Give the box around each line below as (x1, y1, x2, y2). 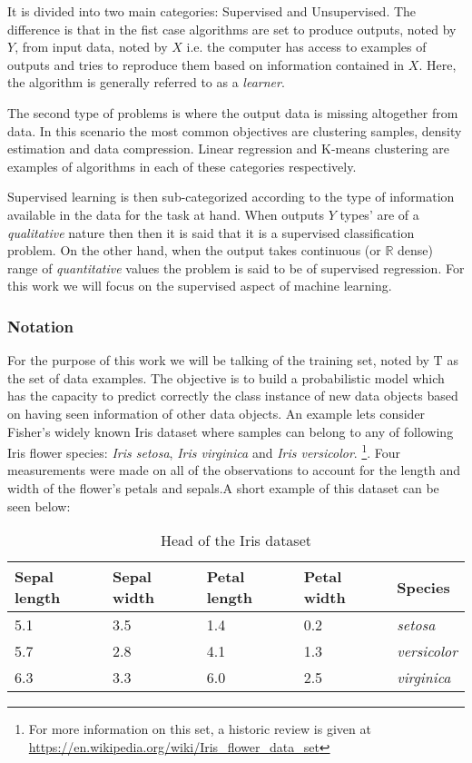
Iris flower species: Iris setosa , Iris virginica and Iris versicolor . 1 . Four (7, 441, 401, 461)
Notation (7, 314, 74, 337)
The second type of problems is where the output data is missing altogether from (7, 103, 458, 122)
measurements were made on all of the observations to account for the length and (7, 461, 460, 480)
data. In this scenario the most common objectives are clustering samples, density (7, 121, 462, 140)
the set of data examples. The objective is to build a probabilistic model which (7, 368, 445, 387)
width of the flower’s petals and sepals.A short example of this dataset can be (7, 478, 439, 497)
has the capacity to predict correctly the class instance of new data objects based (7, 386, 458, 405)
